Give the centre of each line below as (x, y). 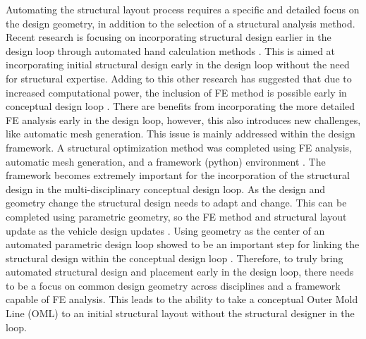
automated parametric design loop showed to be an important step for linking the (183, 244)
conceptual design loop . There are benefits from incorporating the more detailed (181, 106)
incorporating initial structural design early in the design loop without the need (178, 64)
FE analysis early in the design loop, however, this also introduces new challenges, (183, 119)
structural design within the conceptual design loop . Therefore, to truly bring (175, 258)
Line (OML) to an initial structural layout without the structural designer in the (180, 313)
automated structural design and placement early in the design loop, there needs (180, 272)
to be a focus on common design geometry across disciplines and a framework (173, 285)
